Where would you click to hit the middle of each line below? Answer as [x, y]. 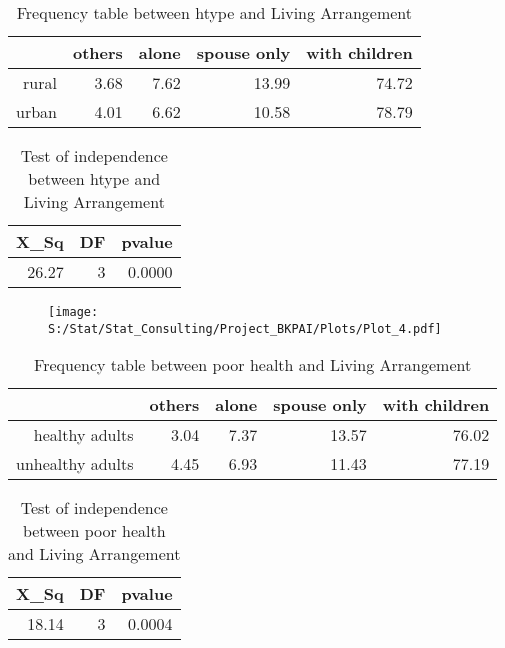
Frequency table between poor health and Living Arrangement [253, 365]
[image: [73, 312]
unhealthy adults [75, 464]
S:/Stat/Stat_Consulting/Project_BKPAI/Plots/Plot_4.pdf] [245, 328]
